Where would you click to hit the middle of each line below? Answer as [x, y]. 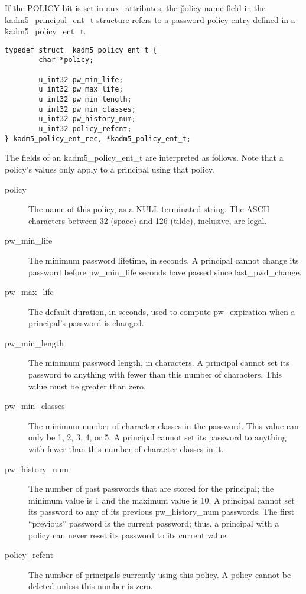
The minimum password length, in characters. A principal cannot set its [159, 363]
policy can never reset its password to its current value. [128, 535]
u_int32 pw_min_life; [81, 79]
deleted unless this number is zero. [91, 586]
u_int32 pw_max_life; [81, 90]
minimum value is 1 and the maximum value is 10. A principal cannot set [162, 500]
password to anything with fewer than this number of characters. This [155, 374]
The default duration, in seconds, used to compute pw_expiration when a [162, 311]
